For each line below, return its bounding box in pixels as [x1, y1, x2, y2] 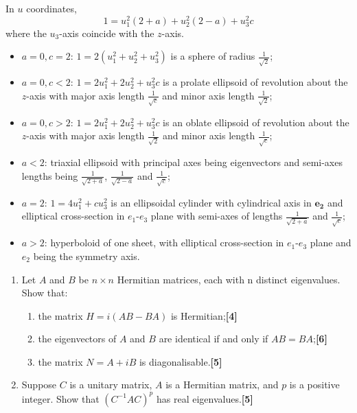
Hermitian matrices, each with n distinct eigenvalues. [117, 272, 341, 286]
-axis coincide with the [59, 25, 154, 40]
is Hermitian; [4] [170, 308, 238, 322]
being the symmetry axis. [33, 248, 140, 263]
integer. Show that [21, 391, 100, 405]
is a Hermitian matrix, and [165, 377, 279, 392]
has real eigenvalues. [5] [156, 391, 253, 405]
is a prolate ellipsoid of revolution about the [163, 75, 348, 89]
